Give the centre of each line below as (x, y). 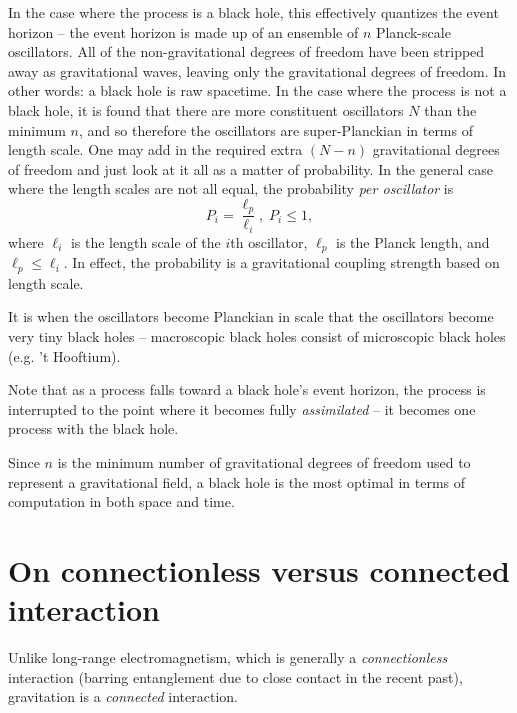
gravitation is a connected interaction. (123, 696)
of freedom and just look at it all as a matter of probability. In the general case (250, 168)
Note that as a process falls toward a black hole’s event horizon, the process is (247, 389)
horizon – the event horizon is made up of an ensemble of (183, 31)
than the (450, 109)
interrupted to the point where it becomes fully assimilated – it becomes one (242, 408)
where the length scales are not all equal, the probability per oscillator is (231, 188)
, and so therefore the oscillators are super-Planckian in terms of (276, 129)
